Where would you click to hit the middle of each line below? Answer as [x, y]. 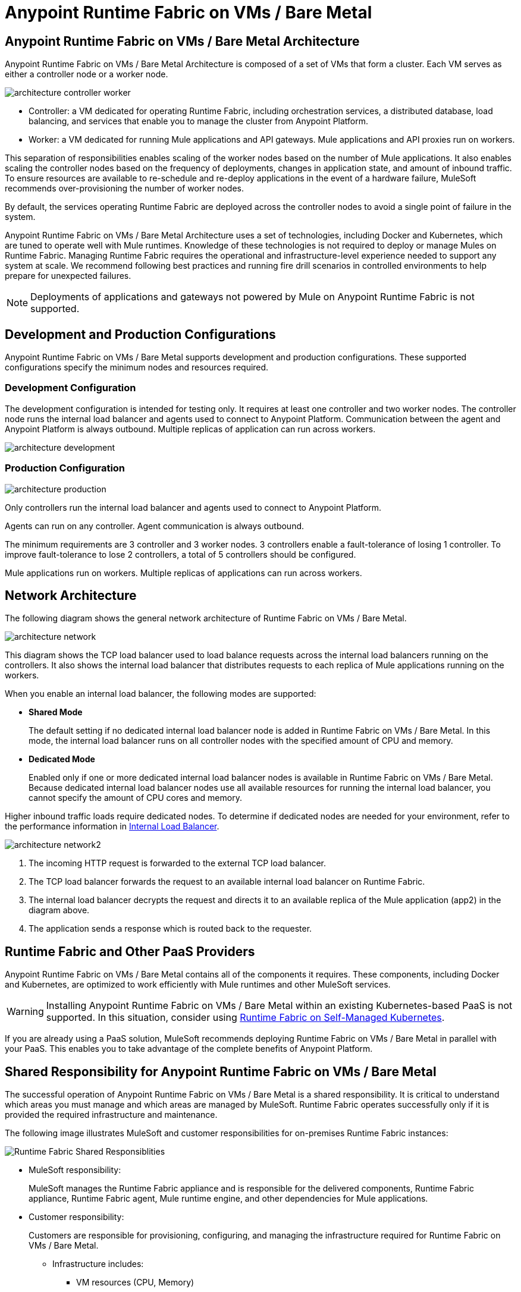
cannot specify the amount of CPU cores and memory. [135, 798]
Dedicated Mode [62, 759]
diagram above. [59, 910]
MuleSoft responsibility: [75, 1170]
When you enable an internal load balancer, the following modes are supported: [161, 694]
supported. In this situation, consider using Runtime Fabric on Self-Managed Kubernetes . [245, 1018]
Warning [25, 1012]
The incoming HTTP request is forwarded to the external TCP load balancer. [178, 863]
